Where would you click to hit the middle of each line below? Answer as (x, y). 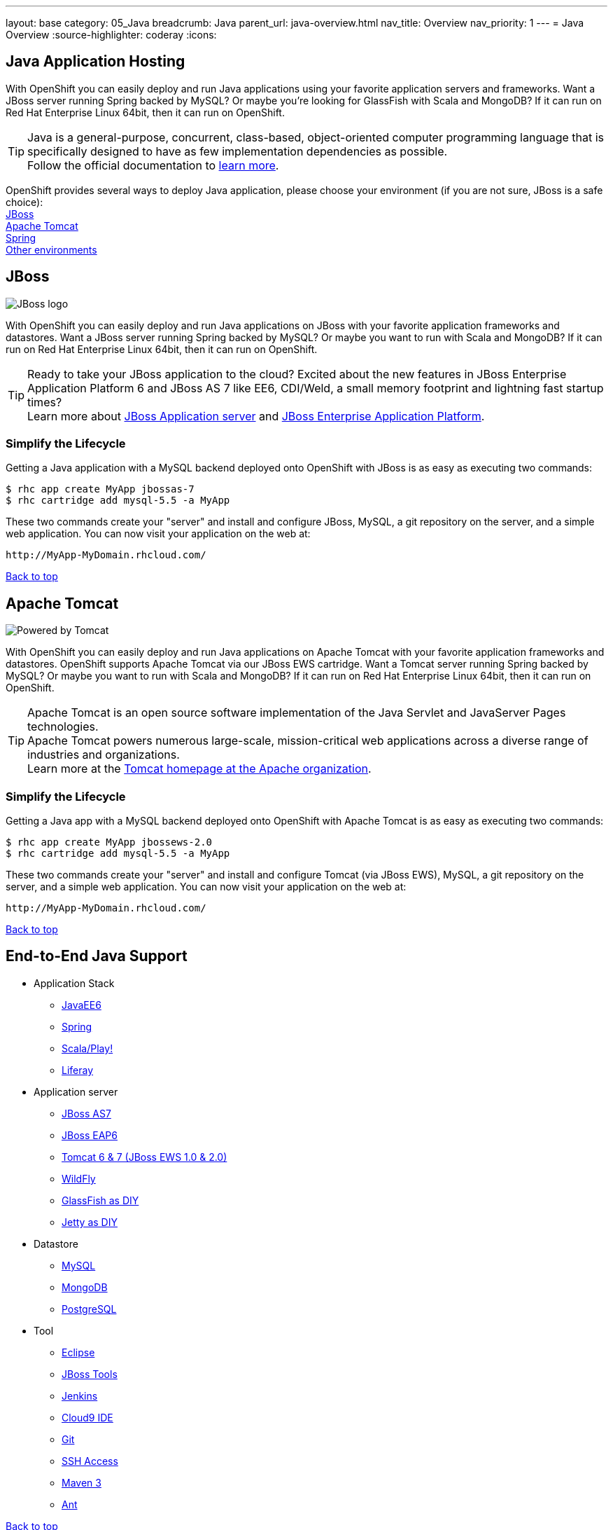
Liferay (78, 1070)
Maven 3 (82, 1482)
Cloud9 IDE (87, 1417)
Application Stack (74, 983)
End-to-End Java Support (97, 956)
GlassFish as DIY (100, 1200)
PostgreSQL (89, 1309)
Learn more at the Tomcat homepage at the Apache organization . (199, 769)
